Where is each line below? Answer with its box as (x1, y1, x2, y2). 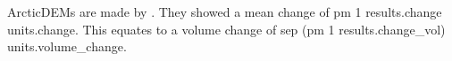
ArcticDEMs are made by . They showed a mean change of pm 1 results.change (7, 3, 442, 20)
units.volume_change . (7, 37, 127, 56)
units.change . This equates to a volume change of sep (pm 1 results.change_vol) (7, 19, 446, 38)
